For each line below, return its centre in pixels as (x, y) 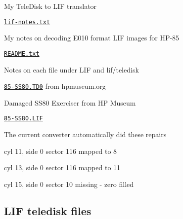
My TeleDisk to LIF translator (50, 6)
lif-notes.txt (27, 22)
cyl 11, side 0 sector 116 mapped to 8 (61, 151)
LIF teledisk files (48, 210)
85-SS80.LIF (23, 119)
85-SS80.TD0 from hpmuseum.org (55, 86)
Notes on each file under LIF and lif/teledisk (71, 69)
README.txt (22, 54)
